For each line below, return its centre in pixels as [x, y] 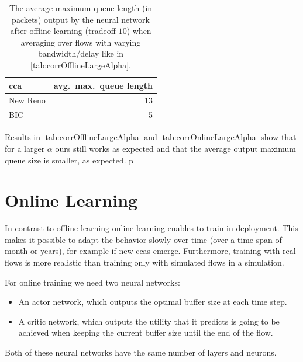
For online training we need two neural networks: [92, 282]
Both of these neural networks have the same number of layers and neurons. [141, 352]
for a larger [25, 148]
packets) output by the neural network [81, 19]
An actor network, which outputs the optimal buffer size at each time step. [153, 302]
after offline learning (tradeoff [63, 31]
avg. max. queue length [103, 85]
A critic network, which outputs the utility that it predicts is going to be [149, 321]
